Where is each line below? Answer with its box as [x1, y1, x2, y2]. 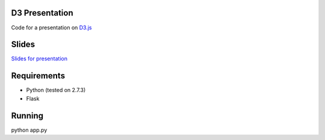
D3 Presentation [11, 8, 73, 18]
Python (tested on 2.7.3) [26, 87, 86, 94]
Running [11, 111, 44, 121]
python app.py [11, 126, 48, 133]
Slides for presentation [11, 55, 67, 62]
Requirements [11, 71, 66, 81]
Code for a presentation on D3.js [11, 24, 92, 31]
